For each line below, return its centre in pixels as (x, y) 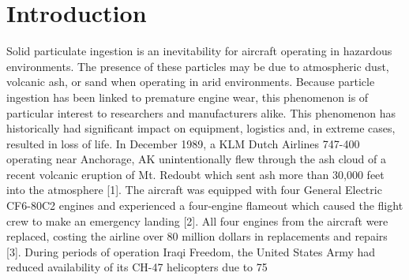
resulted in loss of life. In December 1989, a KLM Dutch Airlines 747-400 (183, 143)
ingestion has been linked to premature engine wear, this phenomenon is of (188, 97)
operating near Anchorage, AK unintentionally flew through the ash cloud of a (196, 159)
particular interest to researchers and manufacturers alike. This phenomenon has (201, 112)
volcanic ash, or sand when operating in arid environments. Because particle (191, 82)
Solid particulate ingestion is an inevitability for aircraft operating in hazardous (199, 51)
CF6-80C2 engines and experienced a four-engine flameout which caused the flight (205, 205)
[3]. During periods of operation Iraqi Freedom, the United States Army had (191, 251)
